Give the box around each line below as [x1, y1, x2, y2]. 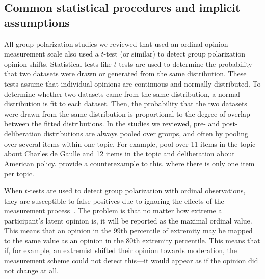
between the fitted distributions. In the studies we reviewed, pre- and [4, 118, 220, 129]
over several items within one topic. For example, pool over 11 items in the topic [4, 138, 256, 149]
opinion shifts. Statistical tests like [4, 58, 112, 69]
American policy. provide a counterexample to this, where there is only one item [4, 158, 255, 169]
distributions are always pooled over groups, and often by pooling [43, 128, 248, 138]
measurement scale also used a [4, 48, 99, 59]
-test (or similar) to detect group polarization [103, 48, 246, 59]
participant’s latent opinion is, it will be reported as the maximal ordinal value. [4, 215, 252, 226]
